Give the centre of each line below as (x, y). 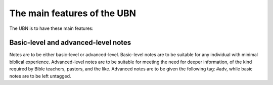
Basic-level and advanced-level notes (70, 43)
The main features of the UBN (73, 13)
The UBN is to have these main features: (51, 28)
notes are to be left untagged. (40, 76)
